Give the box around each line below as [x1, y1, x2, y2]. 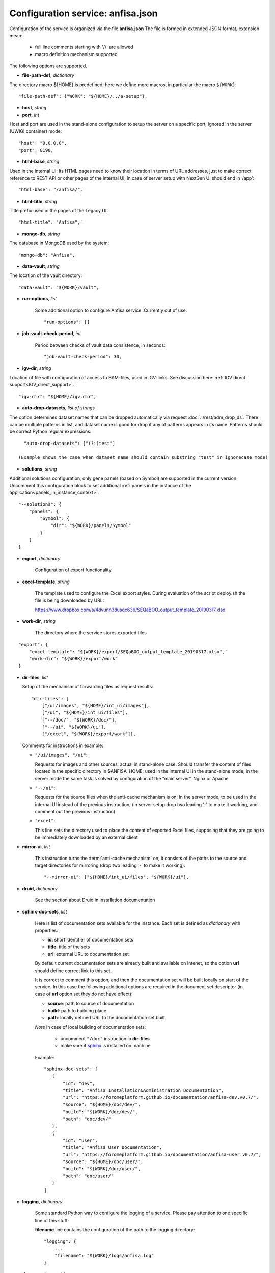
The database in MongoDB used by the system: [9, 240, 109, 246]
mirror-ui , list [22, 843, 50, 850]
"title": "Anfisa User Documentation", [63, 1145, 162, 1150]
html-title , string [22, 198, 57, 204]
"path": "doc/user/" [63, 1173, 114, 1179]
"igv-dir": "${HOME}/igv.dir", [18, 394, 97, 399]
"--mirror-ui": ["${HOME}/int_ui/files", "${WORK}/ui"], [44, 874, 189, 880]
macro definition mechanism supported [35, 51, 118, 57]
